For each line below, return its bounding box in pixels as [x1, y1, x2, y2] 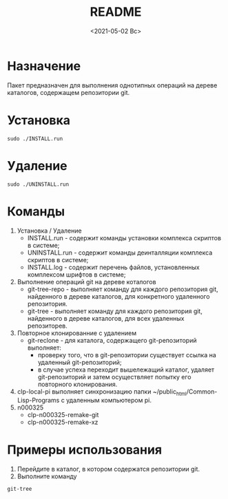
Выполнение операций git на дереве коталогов [17, 277, 156, 286]
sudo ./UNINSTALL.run [7, 180, 70, 188]
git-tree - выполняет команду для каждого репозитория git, [27, 307, 203, 315]
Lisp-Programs [17, 396, 60, 405]
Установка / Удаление [17, 226, 82, 235]
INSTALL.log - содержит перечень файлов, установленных [27, 263, 200, 271]
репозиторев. [27, 321, 68, 330]
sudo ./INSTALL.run [7, 135, 63, 142]
